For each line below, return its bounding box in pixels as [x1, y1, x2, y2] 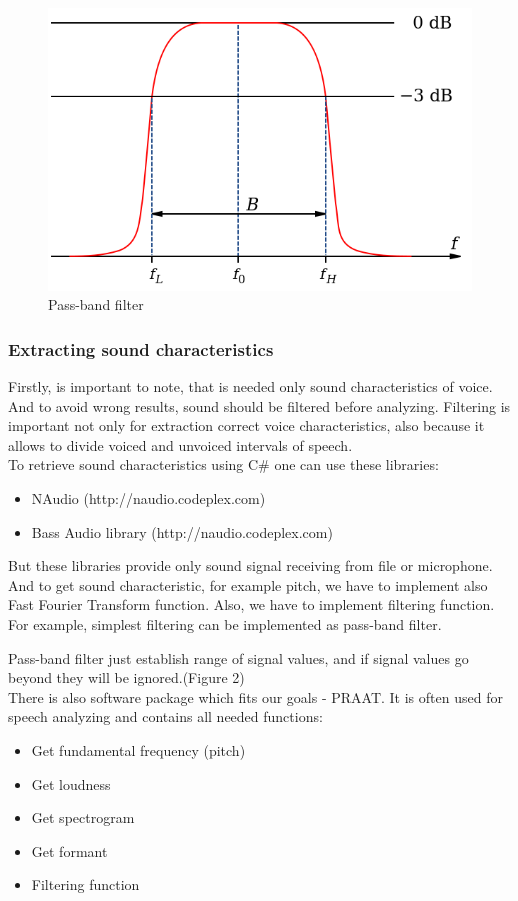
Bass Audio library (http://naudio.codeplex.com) [31, 521, 333, 542]
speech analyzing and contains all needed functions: [8, 706, 323, 727]
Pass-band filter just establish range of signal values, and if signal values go [8, 647, 469, 668]
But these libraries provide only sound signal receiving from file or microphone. [8, 555, 493, 576]
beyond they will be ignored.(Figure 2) [8, 667, 245, 688]
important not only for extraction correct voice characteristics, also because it [8, 415, 485, 436]
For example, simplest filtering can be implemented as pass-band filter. [8, 614, 442, 634]
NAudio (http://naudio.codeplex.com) [31, 488, 266, 509]
